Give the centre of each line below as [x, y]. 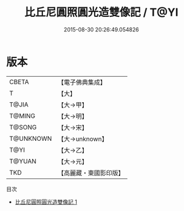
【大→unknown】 [83, 138]
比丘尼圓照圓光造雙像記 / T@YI [101, 12]
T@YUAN [23, 161]
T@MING [22, 115]
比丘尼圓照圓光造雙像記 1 [46, 202]
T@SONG [23, 127]
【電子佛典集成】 [82, 82]
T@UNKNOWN [31, 138]
